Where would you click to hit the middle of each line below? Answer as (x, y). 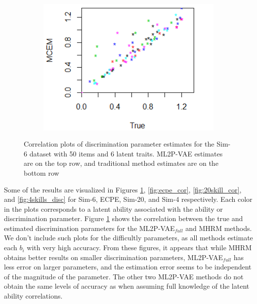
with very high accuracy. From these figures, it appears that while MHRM (139, 247)
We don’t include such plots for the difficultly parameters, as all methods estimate (128, 238)
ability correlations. (33, 296)
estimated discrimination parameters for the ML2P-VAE (89, 228)
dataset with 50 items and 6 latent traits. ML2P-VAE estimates (126, 153)
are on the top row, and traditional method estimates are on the (121, 163)
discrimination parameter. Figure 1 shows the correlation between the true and (124, 218)
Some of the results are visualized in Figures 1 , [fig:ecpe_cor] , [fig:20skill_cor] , (123, 189)
